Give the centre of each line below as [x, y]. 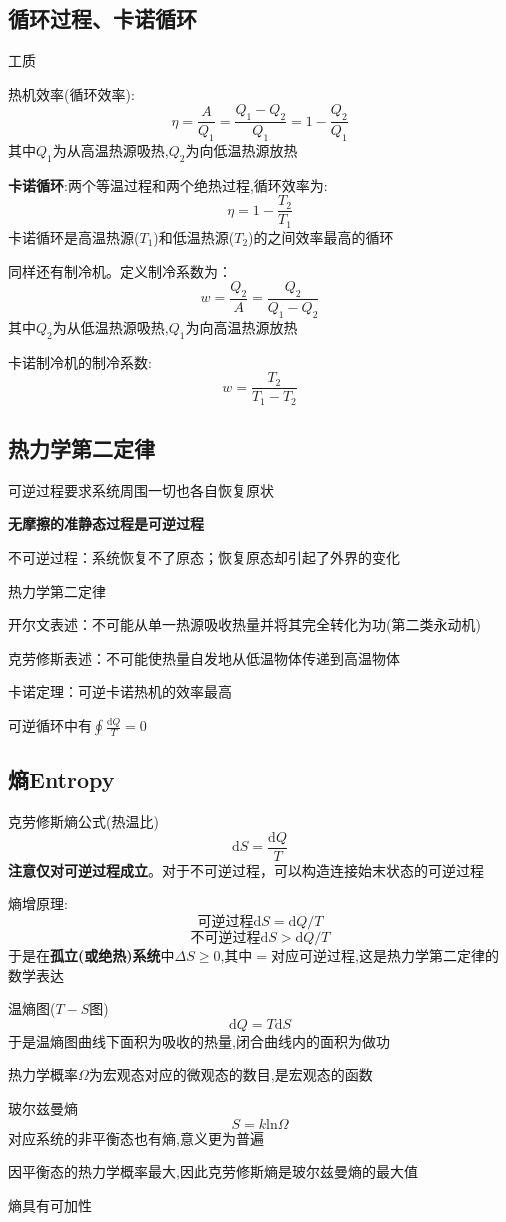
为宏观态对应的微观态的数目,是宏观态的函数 [230, 1074]
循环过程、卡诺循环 [102, 18]
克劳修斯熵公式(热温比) [83, 821]
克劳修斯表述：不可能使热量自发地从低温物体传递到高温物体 [204, 657]
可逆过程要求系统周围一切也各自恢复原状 [141, 489]
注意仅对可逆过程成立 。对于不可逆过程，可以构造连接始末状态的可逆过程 [246, 869]
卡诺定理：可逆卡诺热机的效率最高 [120, 691]
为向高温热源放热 [241, 326]
